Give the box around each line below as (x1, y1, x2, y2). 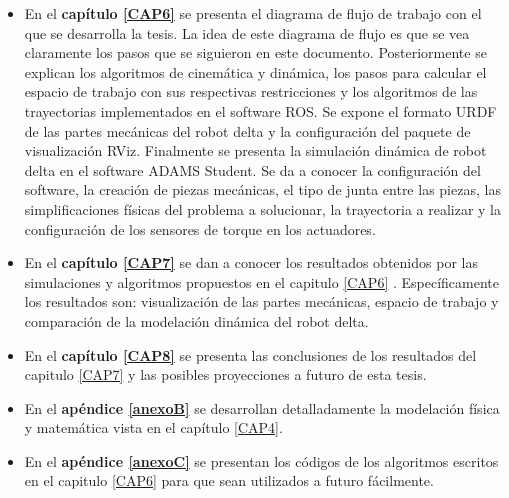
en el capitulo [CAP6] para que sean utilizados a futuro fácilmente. (24, 470, 434, 491)
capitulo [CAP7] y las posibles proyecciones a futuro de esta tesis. (24, 364, 427, 385)
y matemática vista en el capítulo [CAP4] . (24, 417, 283, 438)
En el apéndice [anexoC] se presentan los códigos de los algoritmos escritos (24, 450, 499, 471)
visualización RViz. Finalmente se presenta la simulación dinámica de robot (24, 140, 487, 161)
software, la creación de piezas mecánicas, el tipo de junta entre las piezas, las (24, 179, 501, 200)
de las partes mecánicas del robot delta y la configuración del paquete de (24, 120, 471, 141)
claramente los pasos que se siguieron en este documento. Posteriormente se (24, 42, 487, 63)
